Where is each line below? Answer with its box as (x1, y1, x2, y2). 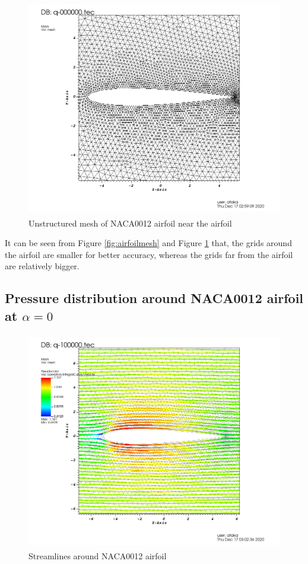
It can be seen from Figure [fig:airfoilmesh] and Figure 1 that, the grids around (5, 237, 292, 249)
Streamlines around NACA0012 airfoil (28, 550, 167, 562)
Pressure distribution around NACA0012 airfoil (5, 289, 304, 307)
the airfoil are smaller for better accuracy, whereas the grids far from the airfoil (5, 248, 293, 260)
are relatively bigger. (5, 260, 80, 272)
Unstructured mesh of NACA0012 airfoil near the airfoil (28, 216, 232, 229)
